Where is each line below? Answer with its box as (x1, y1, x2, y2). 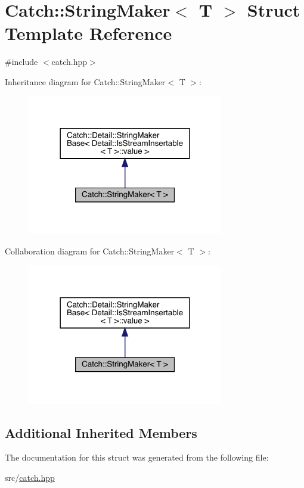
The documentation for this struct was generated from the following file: (5, 451, 269, 464)
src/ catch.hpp (5, 471, 55, 483)
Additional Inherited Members (5, 423, 197, 442)
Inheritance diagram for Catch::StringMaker (5, 75, 166, 88)
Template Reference (5, 21, 172, 45)
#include (5, 55, 38, 68)
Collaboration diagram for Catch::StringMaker (5, 245, 175, 257)
